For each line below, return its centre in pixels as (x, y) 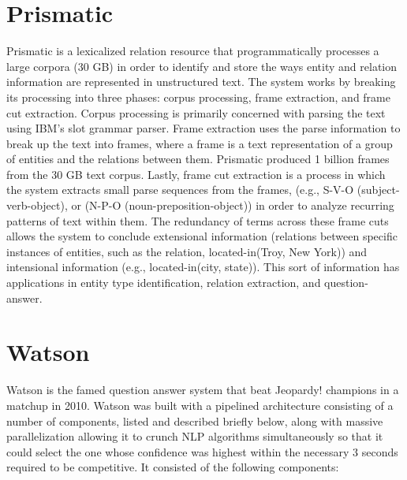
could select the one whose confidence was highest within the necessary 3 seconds (202, 451)
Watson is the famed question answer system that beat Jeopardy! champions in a (203, 390)
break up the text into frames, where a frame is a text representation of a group (200, 143)
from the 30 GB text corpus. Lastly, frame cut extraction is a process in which (196, 174)
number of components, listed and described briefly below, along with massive (195, 420)
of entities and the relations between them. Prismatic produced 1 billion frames (198, 159)
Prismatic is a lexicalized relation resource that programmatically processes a (193, 51)
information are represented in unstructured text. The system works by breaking (201, 82)
